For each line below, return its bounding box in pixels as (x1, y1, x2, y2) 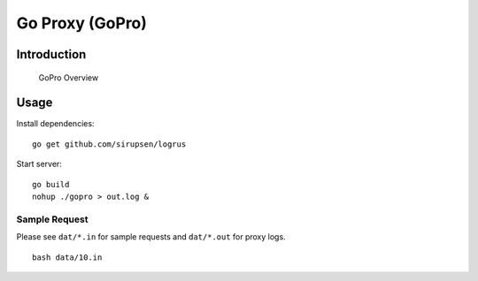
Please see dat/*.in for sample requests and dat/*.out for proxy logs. (16, 232, 287, 242)
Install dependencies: (16, 118, 95, 129)
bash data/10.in (32, 252, 103, 262)
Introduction (16, 47, 87, 62)
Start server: (16, 159, 62, 170)
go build (32, 179, 70, 189)
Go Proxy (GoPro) (16, 13, 148, 33)
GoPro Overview (38, 72, 99, 83)
